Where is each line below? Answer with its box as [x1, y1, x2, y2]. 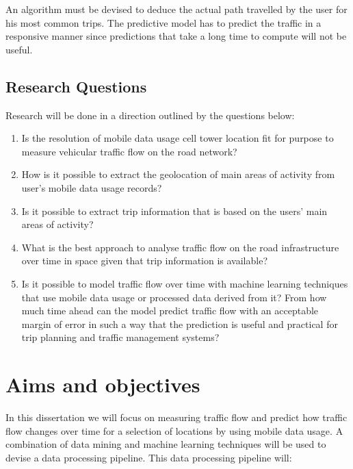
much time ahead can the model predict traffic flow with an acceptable [21, 303, 319, 318]
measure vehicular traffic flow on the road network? [21, 144, 237, 158]
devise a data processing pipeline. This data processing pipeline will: [5, 450, 292, 464]
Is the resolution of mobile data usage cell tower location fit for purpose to [21, 131, 334, 145]
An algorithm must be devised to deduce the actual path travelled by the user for [5, 2, 348, 16]
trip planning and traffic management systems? [21, 330, 220, 344]
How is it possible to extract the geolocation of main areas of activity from [21, 167, 335, 181]
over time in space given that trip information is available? [21, 253, 268, 268]
